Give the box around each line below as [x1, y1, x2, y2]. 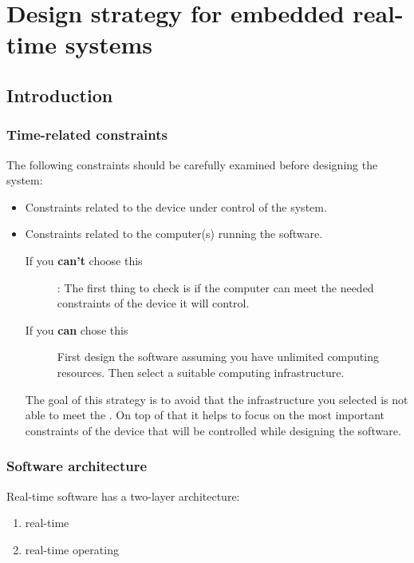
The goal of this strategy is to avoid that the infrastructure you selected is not [25, 391, 408, 407]
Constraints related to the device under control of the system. [25, 198, 327, 215]
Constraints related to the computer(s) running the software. [25, 225, 323, 242]
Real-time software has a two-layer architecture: [6, 487, 240, 504]
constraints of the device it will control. [57, 295, 250, 311]
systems [65, 28, 152, 61]
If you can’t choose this [25, 252, 143, 268]
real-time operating [25, 541, 119, 557]
